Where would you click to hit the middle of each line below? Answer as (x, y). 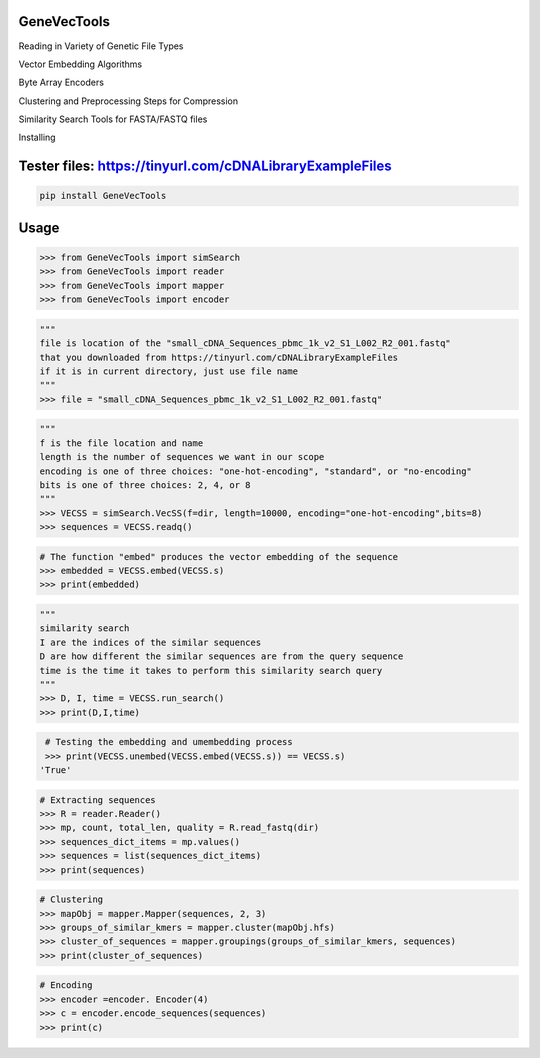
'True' (55, 770)
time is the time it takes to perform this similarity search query (211, 670)
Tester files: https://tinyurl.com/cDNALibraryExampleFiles (205, 166)
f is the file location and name (121, 443)
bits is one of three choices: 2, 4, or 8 (145, 484)
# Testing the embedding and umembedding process (169, 742)
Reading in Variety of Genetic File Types (101, 46)
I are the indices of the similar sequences (150, 642)
